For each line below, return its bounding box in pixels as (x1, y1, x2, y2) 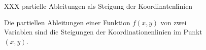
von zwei (160, 17, 187, 27)
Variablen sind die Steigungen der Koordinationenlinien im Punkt (4, 27, 203, 37)
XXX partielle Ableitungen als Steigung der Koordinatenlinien (4, 1, 193, 11)
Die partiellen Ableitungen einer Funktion (4, 17, 131, 27)
